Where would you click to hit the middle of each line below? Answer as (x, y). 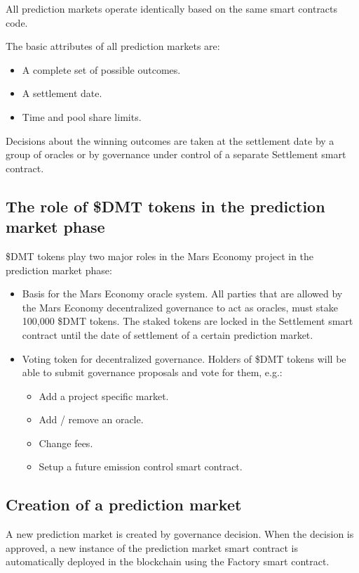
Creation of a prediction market (124, 504)
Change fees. (66, 443)
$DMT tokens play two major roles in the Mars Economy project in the (160, 256)
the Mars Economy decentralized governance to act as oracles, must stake (180, 307)
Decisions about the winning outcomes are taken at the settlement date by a (170, 140)
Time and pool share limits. (82, 116)
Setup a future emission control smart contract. (141, 466)
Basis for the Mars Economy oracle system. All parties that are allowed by (182, 294)
